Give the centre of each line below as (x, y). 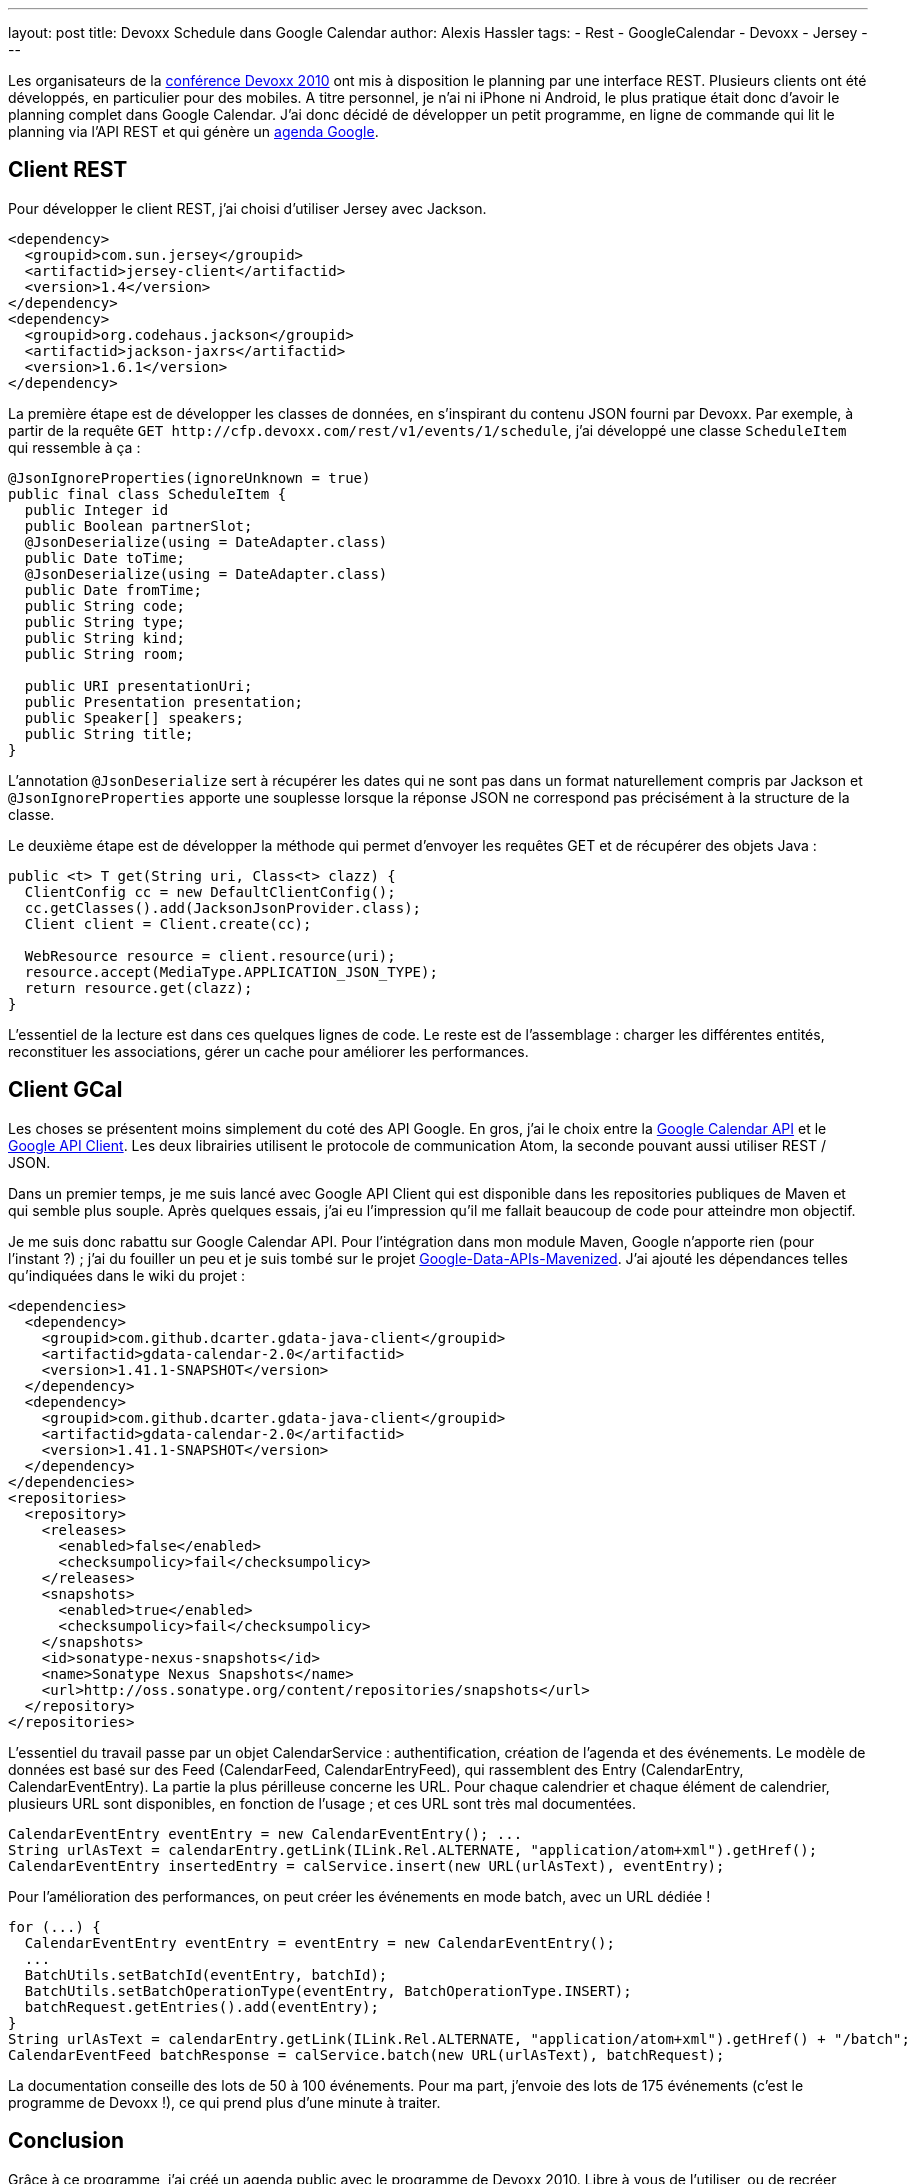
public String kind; (105, 637)
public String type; (105, 621)
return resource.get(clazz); (138, 987)
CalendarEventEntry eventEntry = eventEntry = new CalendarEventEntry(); (319, 1942)
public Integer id (96, 509)
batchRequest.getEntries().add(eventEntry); (201, 2006)
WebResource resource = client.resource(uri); (210, 955)
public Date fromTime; (113, 589)
